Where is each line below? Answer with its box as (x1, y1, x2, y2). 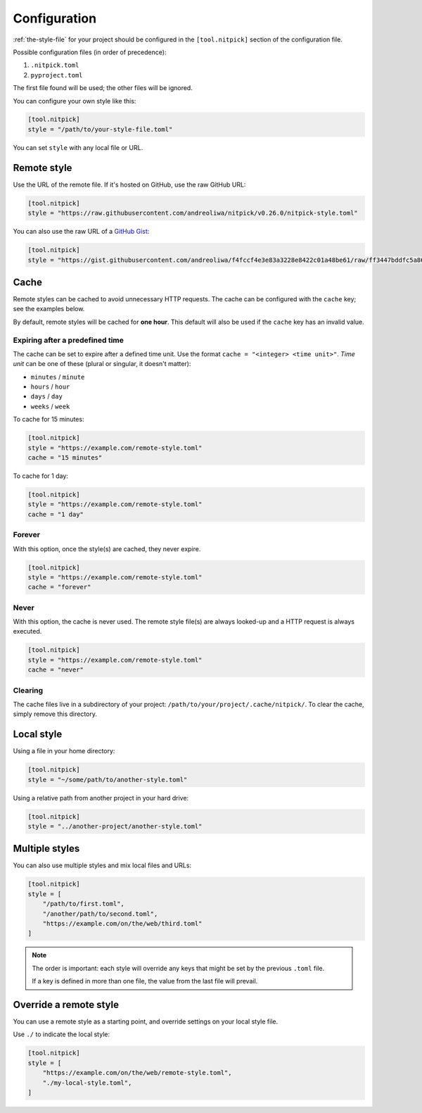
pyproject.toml (30, 71, 84, 79)
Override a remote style (13, 998, 120, 1010)
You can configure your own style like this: (13, 96, 136, 105)
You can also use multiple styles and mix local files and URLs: (13, 861, 192, 869)
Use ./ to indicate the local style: (13, 1030, 110, 1038)
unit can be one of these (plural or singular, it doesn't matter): (13, 360, 191, 368)
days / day (30, 392, 63, 401)
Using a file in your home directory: (13, 747, 115, 755)
